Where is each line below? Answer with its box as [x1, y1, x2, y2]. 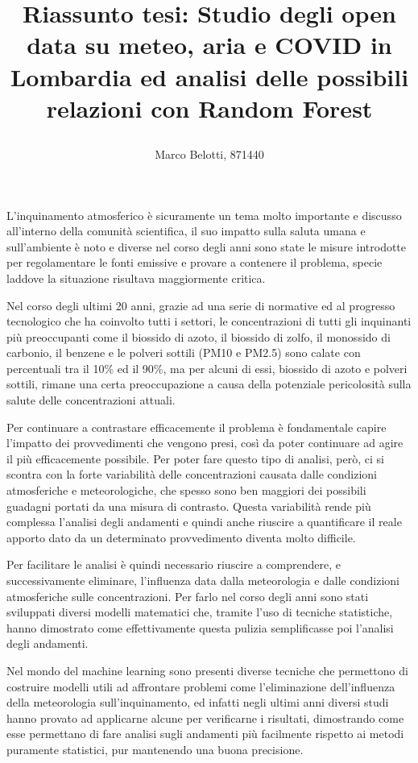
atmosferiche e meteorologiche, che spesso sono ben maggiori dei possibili [6, 482, 366, 499]
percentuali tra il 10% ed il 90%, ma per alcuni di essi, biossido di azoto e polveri [6, 359, 408, 376]
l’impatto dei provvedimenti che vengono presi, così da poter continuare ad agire [6, 434, 404, 451]
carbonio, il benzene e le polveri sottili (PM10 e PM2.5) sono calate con [6, 344, 361, 361]
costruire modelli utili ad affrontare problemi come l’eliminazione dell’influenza [6, 678, 395, 695]
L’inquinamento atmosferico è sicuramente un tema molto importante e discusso [6, 206, 402, 223]
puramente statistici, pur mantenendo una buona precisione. [6, 740, 304, 757]
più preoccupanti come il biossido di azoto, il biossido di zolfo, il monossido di [6, 328, 391, 345]
